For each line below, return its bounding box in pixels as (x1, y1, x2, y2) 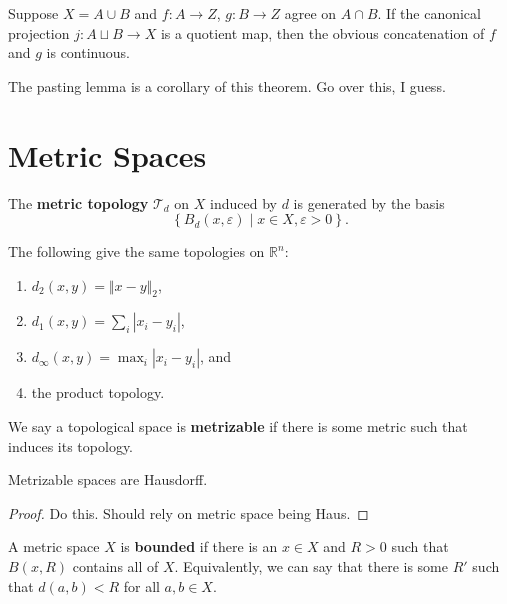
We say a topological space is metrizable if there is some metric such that (8, 416, 468, 437)
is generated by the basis (293, 192, 445, 213)
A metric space (8, 536, 100, 557)
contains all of (72, 556, 159, 577)
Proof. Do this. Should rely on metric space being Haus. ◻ (8, 502, 369, 523)
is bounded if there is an (120, 536, 278, 557)
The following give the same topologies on (8, 241, 265, 262)
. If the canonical (377, 3, 481, 23)
